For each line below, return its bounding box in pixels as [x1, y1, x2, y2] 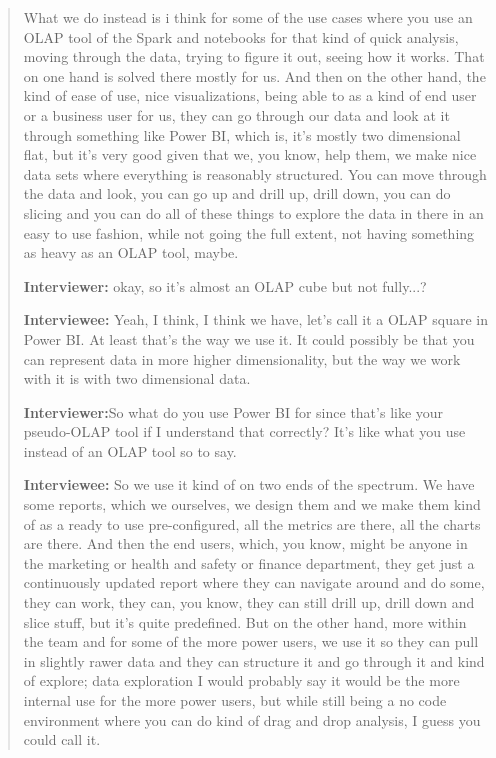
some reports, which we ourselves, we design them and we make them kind [23, 494, 481, 515]
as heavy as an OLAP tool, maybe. [23, 242, 239, 263]
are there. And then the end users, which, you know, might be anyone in [23, 533, 468, 554]
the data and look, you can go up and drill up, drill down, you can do [23, 183, 451, 204]
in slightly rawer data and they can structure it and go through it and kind [23, 650, 485, 671]
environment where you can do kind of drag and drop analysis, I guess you [23, 709, 481, 730]
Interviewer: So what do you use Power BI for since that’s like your [23, 401, 444, 422]
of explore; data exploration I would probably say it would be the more [23, 670, 460, 691]
